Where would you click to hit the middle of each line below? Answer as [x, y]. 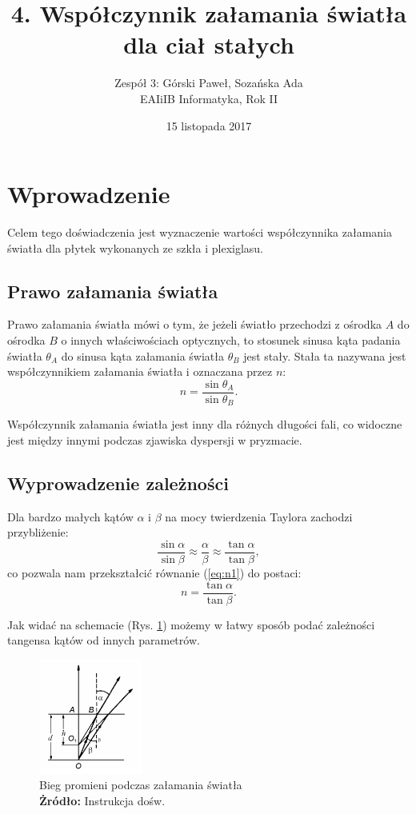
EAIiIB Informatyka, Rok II [209, 98]
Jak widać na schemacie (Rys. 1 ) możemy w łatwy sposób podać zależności [191, 624]
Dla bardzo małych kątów [70, 516]
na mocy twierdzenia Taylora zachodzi [259, 516]
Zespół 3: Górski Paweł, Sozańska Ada [209, 83]
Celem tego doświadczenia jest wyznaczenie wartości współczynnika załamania [200, 232]
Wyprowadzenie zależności [118, 483]
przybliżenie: [38, 532]
